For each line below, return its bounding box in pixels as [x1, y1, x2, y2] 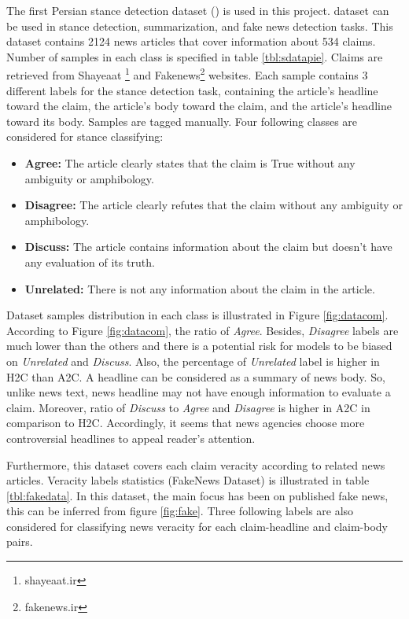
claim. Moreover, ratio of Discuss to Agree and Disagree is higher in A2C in [6, 399, 370, 415]
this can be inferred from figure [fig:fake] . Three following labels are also [6, 503, 354, 519]
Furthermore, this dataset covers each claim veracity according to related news [6, 456, 385, 473]
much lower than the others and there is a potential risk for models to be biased [6, 337, 392, 354]
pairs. [6, 533, 33, 550]
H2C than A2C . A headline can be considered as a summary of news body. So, [6, 368, 385, 385]
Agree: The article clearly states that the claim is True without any [24, 155, 356, 171]
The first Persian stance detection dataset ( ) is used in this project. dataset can [6, 2, 389, 18]
